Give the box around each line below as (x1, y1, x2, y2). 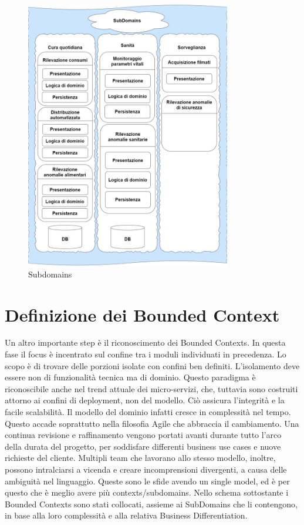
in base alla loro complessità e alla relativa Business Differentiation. (5, 509, 248, 521)
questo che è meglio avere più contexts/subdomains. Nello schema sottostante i (5, 486, 289, 499)
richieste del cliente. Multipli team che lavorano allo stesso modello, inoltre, (5, 452, 276, 464)
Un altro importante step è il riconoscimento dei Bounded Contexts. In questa (5, 336, 286, 349)
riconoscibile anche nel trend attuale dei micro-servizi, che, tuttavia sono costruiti (5, 382, 298, 394)
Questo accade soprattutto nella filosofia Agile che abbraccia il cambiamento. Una (5, 417, 299, 429)
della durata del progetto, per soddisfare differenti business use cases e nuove (5, 440, 281, 452)
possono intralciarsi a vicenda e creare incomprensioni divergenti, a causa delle (5, 463, 287, 475)
